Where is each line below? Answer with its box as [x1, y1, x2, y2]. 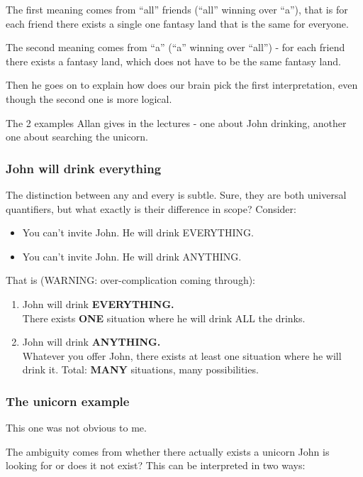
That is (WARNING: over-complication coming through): [6, 273, 256, 287]
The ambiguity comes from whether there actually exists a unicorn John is [6, 444, 330, 459]
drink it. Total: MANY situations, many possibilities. [22, 362, 259, 377]
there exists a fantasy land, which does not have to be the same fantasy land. [6, 53, 341, 68]
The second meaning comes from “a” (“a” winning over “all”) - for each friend [6, 40, 345, 55]
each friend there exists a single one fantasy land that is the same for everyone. [6, 16, 349, 31]
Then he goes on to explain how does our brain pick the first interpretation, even [6, 77, 358, 92]
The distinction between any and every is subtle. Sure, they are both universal [6, 187, 347, 202]
